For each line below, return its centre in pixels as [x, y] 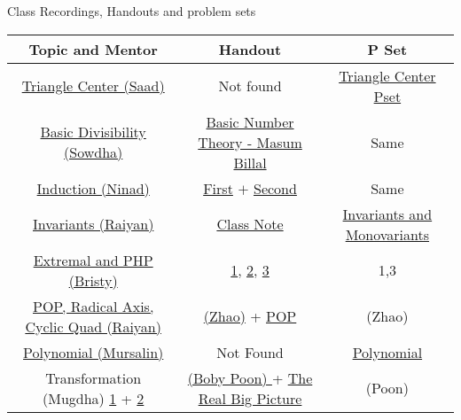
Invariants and [387, 214]
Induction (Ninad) [93, 188]
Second [275, 188]
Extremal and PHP [93, 260]
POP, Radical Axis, [94, 306]
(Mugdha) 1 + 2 [94, 398]
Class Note [250, 224]
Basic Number [250, 121]
